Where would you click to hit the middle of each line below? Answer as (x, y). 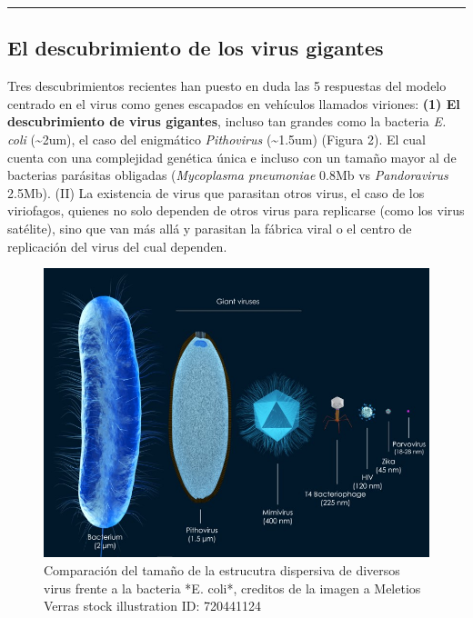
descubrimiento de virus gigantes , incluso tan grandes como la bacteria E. (227, 121)
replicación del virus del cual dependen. (117, 246)
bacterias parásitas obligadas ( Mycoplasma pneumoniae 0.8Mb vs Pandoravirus (228, 175)
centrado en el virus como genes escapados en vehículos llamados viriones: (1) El (234, 103)
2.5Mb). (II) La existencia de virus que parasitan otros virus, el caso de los (216, 192)
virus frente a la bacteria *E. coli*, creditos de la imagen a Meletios (232, 588)
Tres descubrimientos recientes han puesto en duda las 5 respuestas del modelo (227, 86)
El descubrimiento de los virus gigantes (196, 48)
